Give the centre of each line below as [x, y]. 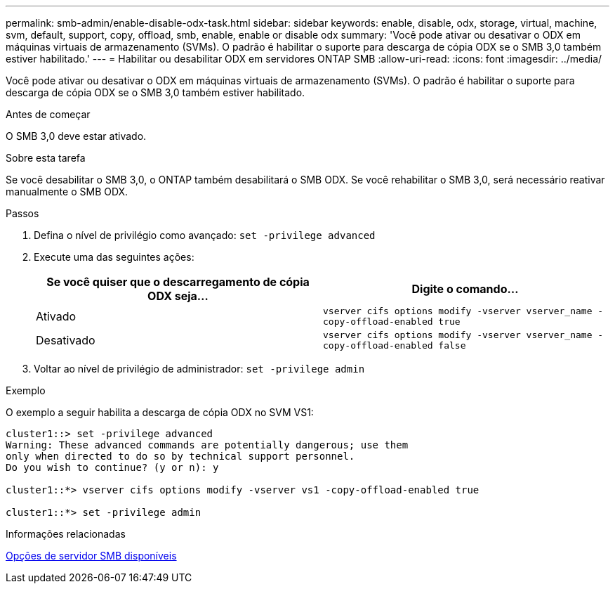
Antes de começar [48, 114]
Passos [22, 213]
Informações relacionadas [66, 534]
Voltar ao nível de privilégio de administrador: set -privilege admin [199, 369]
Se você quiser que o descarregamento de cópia [178, 282]
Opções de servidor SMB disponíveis [91, 556]
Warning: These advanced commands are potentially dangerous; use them [207, 445]
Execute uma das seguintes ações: [114, 257]
